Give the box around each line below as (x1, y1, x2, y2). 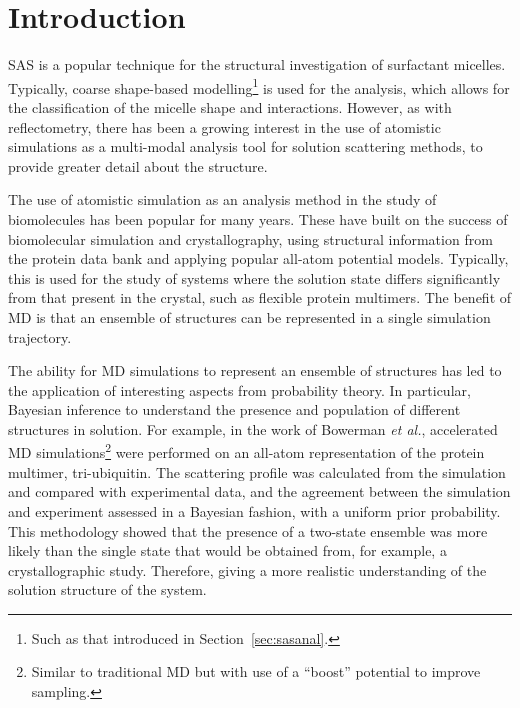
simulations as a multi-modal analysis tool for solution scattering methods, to (8, 136, 483, 157)
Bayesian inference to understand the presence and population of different (8, 399, 461, 420)
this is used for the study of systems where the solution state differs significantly (8, 267, 501, 288)
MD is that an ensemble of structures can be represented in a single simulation (8, 306, 491, 327)
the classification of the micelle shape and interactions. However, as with (8, 96, 452, 117)
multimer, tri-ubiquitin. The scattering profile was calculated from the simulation (8, 461, 506, 482)
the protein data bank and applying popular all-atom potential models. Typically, (8, 248, 509, 269)
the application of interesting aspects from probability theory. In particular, (8, 379, 471, 400)
